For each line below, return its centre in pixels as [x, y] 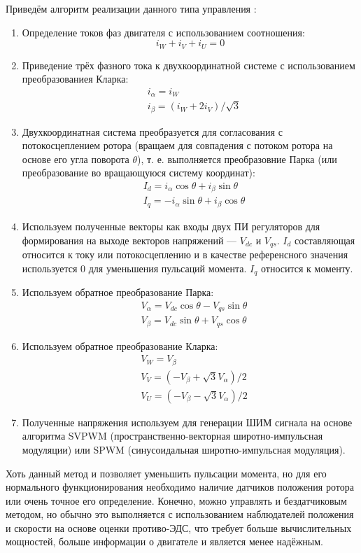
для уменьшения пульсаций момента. [168, 268]
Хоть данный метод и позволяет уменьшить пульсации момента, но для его [166, 473]
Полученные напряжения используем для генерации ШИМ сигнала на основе [187, 422]
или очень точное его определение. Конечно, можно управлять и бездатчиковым [176, 500]
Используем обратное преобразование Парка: [118, 292]
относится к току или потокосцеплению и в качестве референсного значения [185, 254]
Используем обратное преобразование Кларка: [120, 345]
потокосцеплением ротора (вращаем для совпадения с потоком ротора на [177, 145]
